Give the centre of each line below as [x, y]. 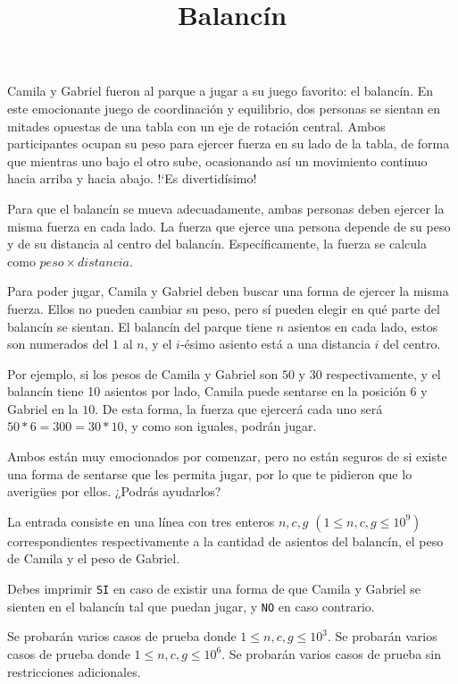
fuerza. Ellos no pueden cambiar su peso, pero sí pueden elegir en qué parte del [224, 308]
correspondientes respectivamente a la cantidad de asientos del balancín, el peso [225, 540]
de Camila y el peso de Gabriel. [94, 558]
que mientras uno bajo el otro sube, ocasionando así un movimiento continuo [217, 160]
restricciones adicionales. [74, 671]
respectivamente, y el [383, 373]
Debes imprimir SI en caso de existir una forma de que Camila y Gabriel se [214, 589]
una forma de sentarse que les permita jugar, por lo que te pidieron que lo [210, 473]
